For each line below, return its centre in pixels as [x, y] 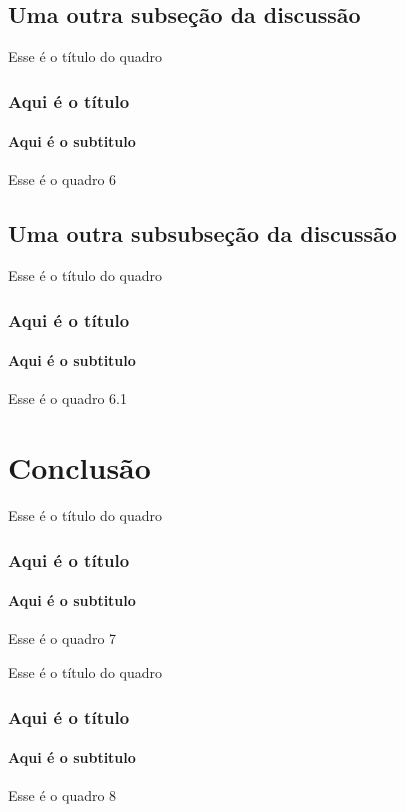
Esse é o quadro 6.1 [67, 398]
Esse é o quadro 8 [62, 795]
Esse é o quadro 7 [62, 638]
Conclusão [79, 467]
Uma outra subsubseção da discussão [202, 233]
